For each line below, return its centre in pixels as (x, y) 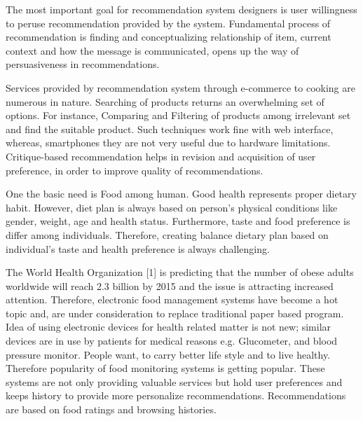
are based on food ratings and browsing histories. (111, 409)
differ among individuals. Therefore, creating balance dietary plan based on (167, 234)
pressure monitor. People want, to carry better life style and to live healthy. (168, 354)
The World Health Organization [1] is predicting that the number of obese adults (180, 272)
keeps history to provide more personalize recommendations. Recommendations (176, 395)
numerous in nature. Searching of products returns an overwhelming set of (165, 101)
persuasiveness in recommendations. (83, 64)
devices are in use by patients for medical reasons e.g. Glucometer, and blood (172, 341)
